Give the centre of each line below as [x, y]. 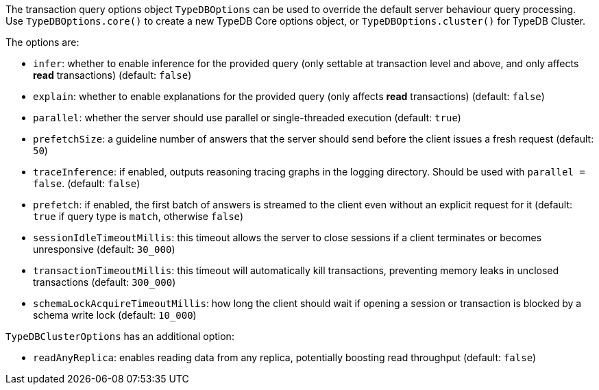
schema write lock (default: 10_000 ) [115, 315]
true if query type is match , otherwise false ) [138, 216]
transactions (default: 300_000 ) [105, 282]
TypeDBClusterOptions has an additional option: [120, 336]
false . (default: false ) [87, 183]
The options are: [42, 42]
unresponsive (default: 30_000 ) [104, 249]
